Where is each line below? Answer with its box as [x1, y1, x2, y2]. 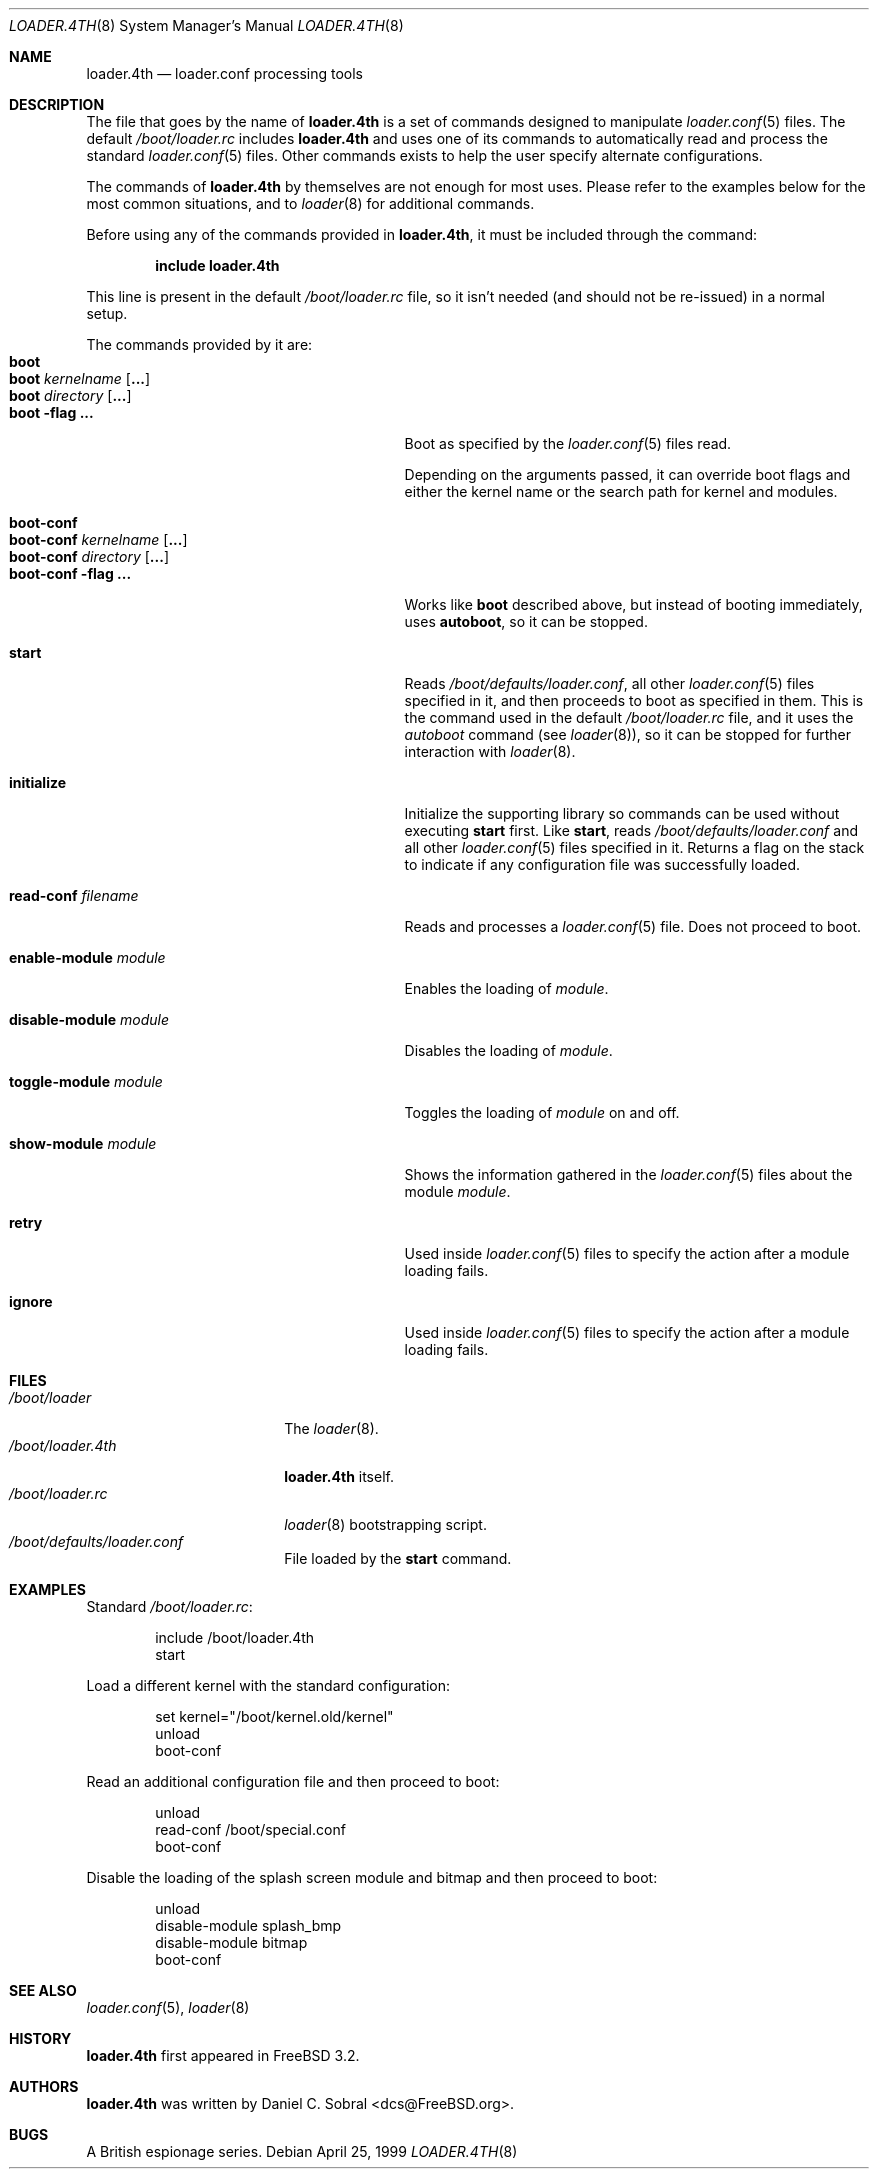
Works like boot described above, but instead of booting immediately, [404, 596, 863, 613]
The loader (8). [284, 1420, 379, 1437]
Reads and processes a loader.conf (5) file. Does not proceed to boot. [404, 918, 862, 935]
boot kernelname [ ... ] [9, 370, 151, 387]
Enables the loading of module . [404, 980, 609, 997]
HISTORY [9, 2030, 72, 2047]
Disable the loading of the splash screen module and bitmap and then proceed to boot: [86, 1869, 658, 1886]
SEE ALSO [9, 1982, 77, 1999]
